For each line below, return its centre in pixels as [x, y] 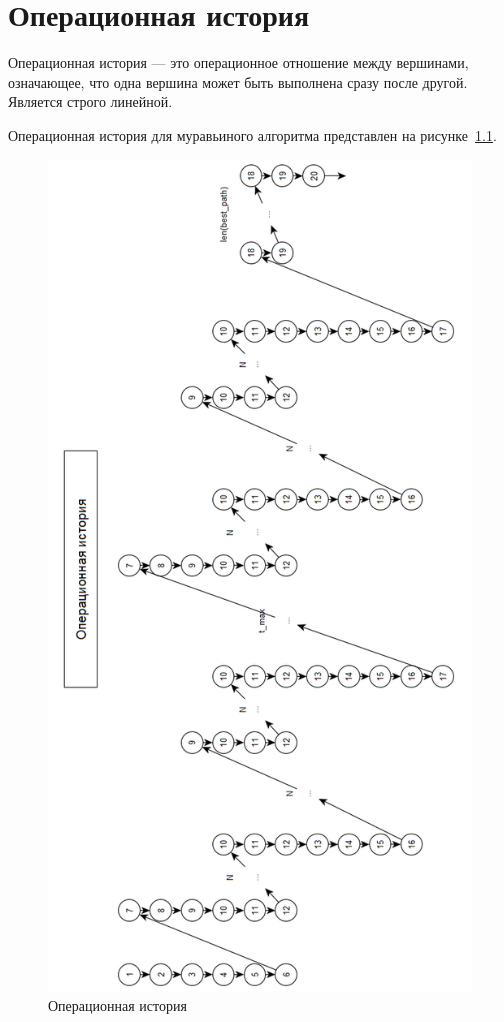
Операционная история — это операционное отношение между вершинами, [238, 62]
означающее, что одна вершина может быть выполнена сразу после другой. [238, 81]
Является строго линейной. [90, 101]
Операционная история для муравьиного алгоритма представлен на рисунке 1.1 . [252, 134]
